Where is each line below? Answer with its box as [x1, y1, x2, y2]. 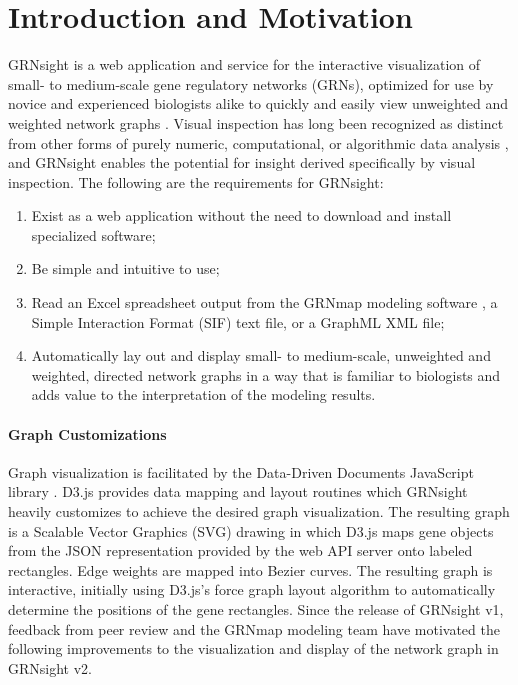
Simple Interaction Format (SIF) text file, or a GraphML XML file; [31, 311, 445, 332]
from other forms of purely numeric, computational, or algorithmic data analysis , [8, 132, 509, 153]
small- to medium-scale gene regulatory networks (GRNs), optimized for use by [8, 73, 494, 94]
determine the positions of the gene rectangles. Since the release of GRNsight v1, [8, 598, 504, 619]
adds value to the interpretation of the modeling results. [31, 384, 376, 405]
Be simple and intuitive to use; [31, 258, 220, 279]
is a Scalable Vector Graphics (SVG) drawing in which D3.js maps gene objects [8, 520, 494, 541]
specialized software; [31, 224, 156, 245]
